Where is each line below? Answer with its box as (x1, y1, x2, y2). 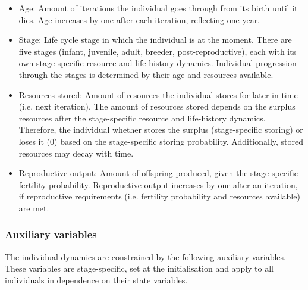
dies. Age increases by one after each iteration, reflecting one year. (18, 13, 260, 26)
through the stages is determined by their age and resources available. (18, 68, 274, 80)
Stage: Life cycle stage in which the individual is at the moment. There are (18, 33, 292, 46)
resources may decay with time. (18, 146, 134, 159)
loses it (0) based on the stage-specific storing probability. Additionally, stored (18, 135, 304, 147)
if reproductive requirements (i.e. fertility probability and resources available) (18, 190, 300, 202)
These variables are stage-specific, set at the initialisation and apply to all (5, 262, 274, 275)
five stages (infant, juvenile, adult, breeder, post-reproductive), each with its (18, 45, 297, 57)
